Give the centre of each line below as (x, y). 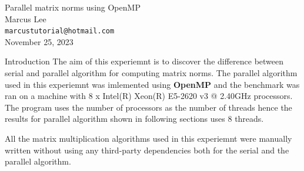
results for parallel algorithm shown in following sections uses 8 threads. (134, 119)
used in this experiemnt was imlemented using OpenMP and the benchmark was (152, 84)
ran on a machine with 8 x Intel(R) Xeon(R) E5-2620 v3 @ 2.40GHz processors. (149, 96)
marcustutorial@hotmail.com (60, 31)
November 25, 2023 (39, 41)
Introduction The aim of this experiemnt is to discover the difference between (144, 61)
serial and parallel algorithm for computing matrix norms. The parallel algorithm (151, 73)
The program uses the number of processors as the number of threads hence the (148, 107)
